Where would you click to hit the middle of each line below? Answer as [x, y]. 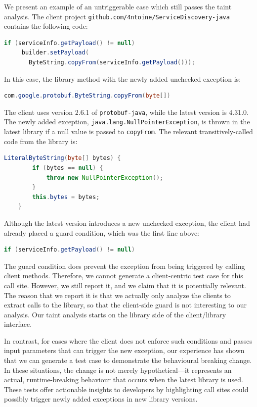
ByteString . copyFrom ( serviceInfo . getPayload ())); [112, 63]
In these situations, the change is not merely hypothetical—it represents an [118, 370]
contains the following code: [46, 26]
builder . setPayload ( [55, 53]
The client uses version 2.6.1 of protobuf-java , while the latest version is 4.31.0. [126, 112]
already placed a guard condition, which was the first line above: [102, 232]
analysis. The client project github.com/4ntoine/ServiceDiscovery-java [117, 16]
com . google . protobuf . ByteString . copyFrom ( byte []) [87, 96]
